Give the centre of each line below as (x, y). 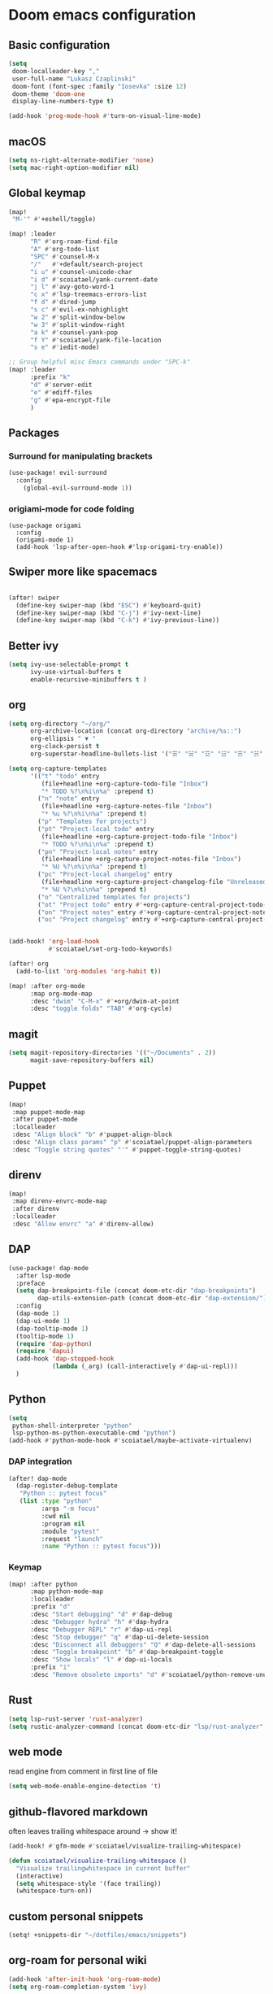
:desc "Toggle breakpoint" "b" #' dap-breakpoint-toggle (126, 1652)
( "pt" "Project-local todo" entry (96, 829)
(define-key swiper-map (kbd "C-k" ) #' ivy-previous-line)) (118, 620)
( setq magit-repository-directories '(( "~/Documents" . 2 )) (113, 1053)
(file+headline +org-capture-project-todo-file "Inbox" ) (139, 836)
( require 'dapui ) (45, 1352)
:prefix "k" (50, 377)
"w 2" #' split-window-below (78, 317)
